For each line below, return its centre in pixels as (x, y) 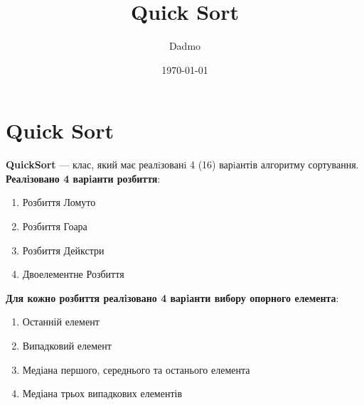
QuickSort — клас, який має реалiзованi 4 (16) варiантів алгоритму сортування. (182, 164)
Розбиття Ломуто (59, 202)
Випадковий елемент (67, 345)
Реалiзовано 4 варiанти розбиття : (83, 178)
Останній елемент (61, 322)
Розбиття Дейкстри (63, 250)
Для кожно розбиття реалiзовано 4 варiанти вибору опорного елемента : (172, 297)
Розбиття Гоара (55, 226)
